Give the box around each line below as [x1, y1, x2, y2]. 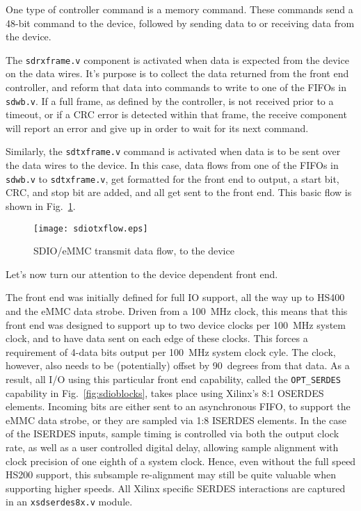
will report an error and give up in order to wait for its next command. [6, 120, 309, 135]
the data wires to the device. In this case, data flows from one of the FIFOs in [6, 158, 339, 172]
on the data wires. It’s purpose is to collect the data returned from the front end [6, 66, 349, 81]
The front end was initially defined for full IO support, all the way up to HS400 [6, 290, 345, 305]
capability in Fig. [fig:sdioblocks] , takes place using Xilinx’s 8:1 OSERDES [6, 385, 324, 400]
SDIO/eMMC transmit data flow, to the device [33, 243, 234, 258]
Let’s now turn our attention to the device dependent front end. [6, 266, 278, 281]
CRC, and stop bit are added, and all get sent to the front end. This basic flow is [6, 185, 352, 200]
